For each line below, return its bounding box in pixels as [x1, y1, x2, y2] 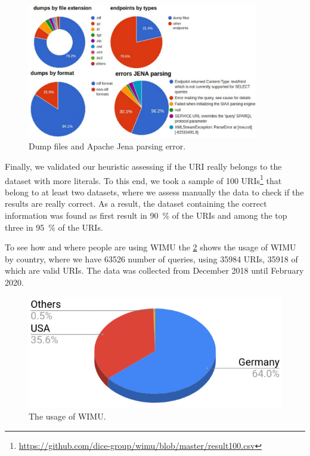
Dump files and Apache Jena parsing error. [29, 140, 186, 152]
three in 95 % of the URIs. [5, 221, 103, 233]
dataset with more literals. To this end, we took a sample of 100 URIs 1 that [5, 172, 282, 186]
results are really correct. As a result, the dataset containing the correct [5, 197, 267, 210]
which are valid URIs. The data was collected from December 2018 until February [5, 264, 304, 277]
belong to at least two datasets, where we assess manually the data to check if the [5, 185, 304, 198]
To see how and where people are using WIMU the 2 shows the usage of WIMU [5, 241, 296, 253]
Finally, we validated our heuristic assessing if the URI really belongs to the [5, 160, 282, 173]
